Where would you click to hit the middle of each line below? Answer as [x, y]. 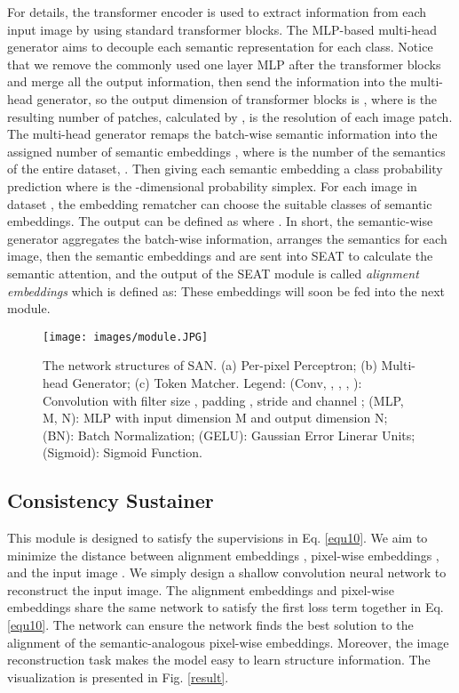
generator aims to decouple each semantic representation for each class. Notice [220, 47]
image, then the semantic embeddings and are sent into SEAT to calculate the [220, 256]
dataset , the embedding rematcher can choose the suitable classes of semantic [220, 203]
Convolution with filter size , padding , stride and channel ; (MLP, [223, 400]
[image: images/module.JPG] [126, 337]
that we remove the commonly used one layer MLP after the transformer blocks [224, 64]
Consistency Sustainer [111, 500]
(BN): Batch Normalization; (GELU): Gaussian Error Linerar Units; [229, 435]
